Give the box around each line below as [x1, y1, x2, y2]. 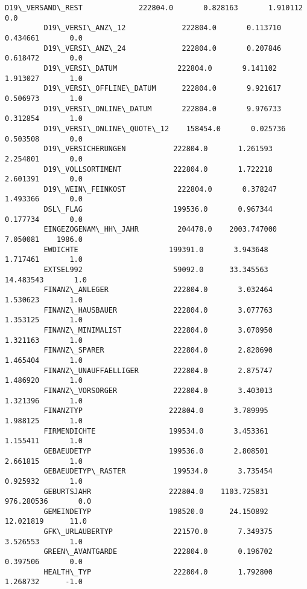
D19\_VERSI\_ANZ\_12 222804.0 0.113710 [43, 24, 282, 33]
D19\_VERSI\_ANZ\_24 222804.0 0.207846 [43, 44, 282, 53]
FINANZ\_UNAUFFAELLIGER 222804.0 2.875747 [43, 366, 273, 375]
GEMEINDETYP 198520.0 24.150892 [43, 507, 268, 516]
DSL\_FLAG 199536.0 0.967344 [43, 205, 273, 214]
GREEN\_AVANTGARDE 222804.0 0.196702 [43, 547, 273, 556]
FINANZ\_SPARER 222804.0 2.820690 [43, 346, 273, 355]
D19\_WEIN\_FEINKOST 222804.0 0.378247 [43, 184, 277, 194]
